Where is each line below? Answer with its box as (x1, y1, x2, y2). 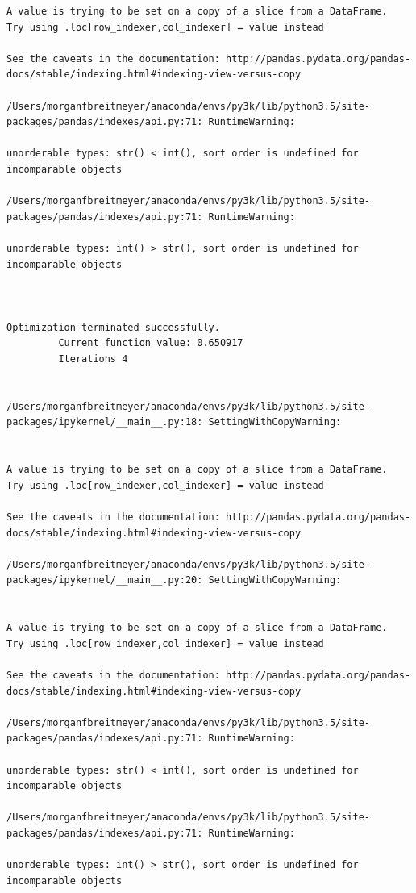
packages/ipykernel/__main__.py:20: (6, 574, 203, 586)
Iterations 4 (58, 353, 128, 365)
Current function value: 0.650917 (58, 337, 243, 349)
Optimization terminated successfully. (6, 321, 220, 333)
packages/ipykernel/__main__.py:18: (6, 416, 203, 428)
